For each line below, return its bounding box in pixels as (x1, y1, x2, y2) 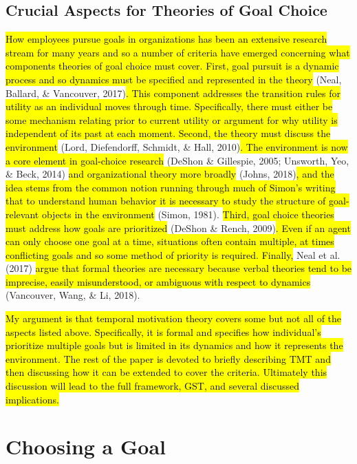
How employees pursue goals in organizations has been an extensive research (6, 32, 327, 46)
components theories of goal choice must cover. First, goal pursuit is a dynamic (6, 59, 339, 73)
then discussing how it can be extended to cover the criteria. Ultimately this (6, 365, 327, 379)
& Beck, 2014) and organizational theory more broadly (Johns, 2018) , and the (6, 167, 334, 181)
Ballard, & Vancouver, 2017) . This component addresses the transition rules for (6, 85, 341, 100)
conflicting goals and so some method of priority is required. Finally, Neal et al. (6, 247, 340, 262)
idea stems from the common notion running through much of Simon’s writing (6, 180, 336, 194)
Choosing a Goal (6, 432, 166, 461)
